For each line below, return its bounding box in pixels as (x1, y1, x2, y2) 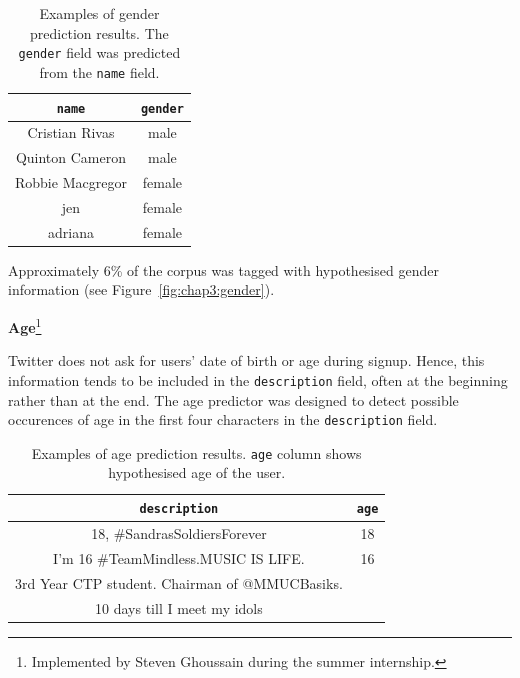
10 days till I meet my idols (95, 597, 263, 618)
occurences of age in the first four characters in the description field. (8, 409, 438, 430)
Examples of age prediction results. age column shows (31, 442, 362, 463)
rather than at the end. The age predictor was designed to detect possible (8, 389, 459, 410)
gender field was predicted (18, 42, 181, 63)
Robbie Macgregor (15, 172, 127, 193)
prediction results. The (30, 22, 169, 43)
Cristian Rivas (27, 122, 115, 143)
